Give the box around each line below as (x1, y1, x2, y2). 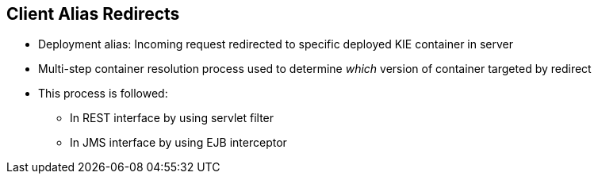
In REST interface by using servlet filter (70, 111, 274, 125)
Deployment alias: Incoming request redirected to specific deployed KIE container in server (38, 37, 514, 52)
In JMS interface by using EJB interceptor (70, 136, 287, 150)
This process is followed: (38, 86, 168, 101)
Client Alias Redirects (6, 4, 180, 24)
